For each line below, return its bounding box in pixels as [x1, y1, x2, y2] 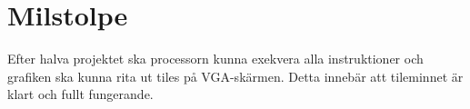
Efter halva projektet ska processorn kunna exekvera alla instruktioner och [7, 49, 424, 68]
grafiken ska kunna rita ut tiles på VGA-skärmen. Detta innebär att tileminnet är [7, 66, 464, 85]
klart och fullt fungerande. [7, 84, 154, 104]
